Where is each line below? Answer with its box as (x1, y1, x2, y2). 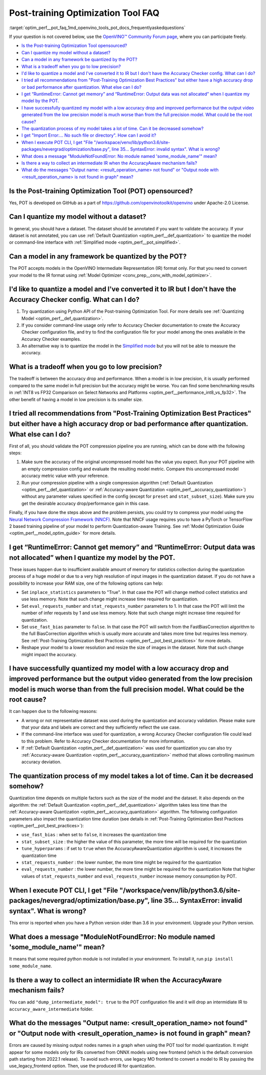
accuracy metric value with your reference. (21, 473, 109, 479)
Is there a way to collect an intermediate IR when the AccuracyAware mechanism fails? (21, 160, 197, 166)
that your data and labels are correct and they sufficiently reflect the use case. (21, 724, 181, 730)
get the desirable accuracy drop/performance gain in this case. (21, 500, 150, 506)
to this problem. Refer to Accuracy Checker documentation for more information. (21, 738, 185, 744)
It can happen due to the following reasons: (9, 708, 98, 714)
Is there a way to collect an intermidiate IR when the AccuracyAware (9, 976, 222, 984)
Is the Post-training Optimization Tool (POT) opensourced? (9, 186, 193, 195)
